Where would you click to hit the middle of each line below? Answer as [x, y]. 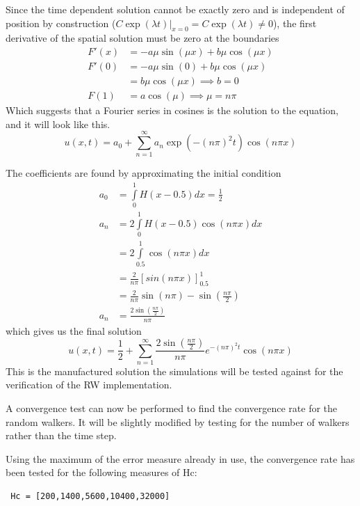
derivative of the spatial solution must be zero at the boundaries [142, 38]
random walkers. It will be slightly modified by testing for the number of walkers [178, 421]
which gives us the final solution [74, 330]
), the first [295, 23]
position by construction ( [61, 23]
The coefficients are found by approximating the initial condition [144, 173]
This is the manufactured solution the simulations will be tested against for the [174, 371]
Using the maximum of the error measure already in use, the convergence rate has [180, 458]
